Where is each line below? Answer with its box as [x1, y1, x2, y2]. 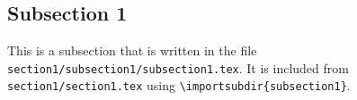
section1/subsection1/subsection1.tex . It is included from [7, 58, 349, 77]
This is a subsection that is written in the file [7, 41, 257, 60]
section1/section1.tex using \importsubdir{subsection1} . [7, 76, 351, 95]
